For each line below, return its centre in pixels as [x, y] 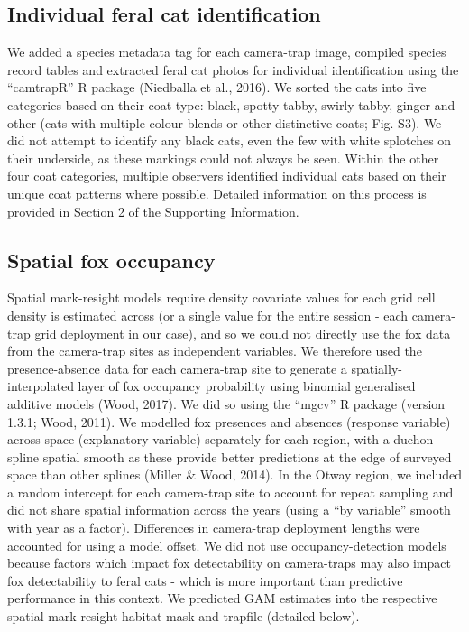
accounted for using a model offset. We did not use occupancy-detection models [227, 545]
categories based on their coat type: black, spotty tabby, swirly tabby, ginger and [231, 104]
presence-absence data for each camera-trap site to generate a [177, 368]
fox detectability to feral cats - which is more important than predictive [205, 580]
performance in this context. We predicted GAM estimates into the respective [222, 598]
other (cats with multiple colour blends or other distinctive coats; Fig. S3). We [225, 122]
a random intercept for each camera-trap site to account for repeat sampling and [230, 492]
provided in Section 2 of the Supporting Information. [153, 211]
